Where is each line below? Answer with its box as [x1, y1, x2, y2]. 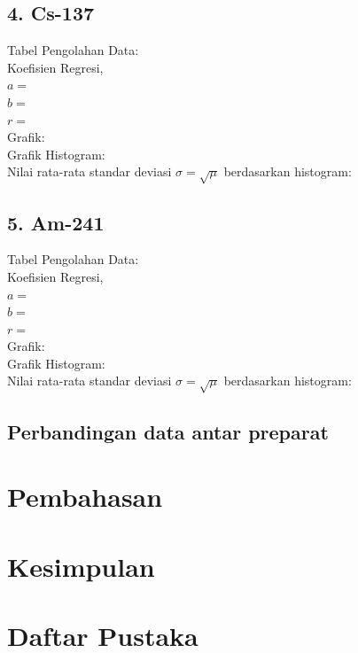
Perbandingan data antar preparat [7, 417, 329, 445]
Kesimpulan [7, 548, 155, 584]
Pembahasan [7, 478, 163, 515]
